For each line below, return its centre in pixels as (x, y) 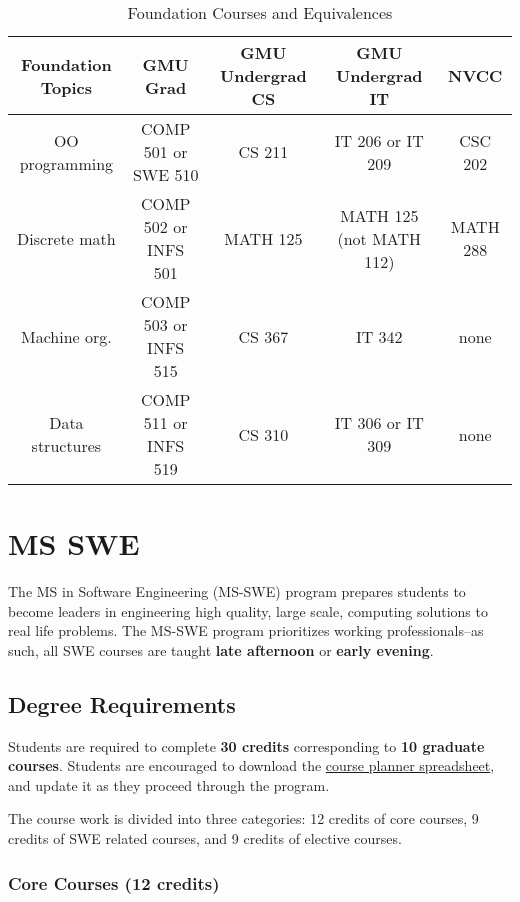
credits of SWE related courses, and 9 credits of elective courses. (205, 838)
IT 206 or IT (379, 140)
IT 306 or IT (379, 422)
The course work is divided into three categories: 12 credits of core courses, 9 (243, 818)
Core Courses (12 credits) (114, 882)
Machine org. (66, 336)
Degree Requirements (122, 703)
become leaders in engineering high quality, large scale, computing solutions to (248, 610)
